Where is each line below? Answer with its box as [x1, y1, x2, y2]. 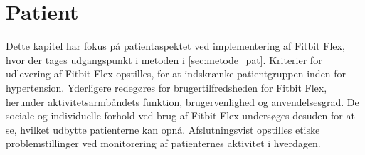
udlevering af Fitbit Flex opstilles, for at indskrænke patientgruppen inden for [6, 66, 347, 81]
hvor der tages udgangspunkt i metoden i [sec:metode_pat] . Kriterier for [6, 52, 322, 67]
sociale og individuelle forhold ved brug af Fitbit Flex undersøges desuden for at [6, 108, 355, 123]
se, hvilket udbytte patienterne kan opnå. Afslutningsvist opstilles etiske [6, 122, 320, 137]
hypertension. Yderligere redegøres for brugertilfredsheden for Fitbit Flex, [6, 80, 327, 95]
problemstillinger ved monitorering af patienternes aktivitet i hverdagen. [6, 136, 321, 151]
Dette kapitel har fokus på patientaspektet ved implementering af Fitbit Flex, [6, 38, 345, 53]
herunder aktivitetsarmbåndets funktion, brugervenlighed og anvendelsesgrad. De [6, 94, 359, 109]
